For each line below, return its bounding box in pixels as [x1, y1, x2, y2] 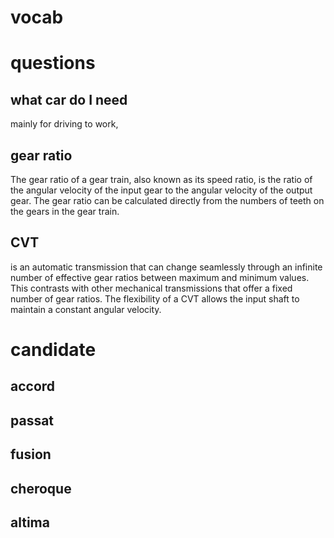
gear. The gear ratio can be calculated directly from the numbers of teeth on [10, 195, 325, 206]
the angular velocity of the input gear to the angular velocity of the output [10, 184, 313, 196]
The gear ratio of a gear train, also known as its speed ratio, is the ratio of [10, 174, 313, 185]
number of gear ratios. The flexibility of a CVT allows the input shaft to [10, 292, 300, 305]
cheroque [10, 480, 72, 497]
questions [10, 52, 96, 75]
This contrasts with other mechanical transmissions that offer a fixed [10, 282, 293, 294]
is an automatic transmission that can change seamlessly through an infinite [10, 261, 323, 273]
